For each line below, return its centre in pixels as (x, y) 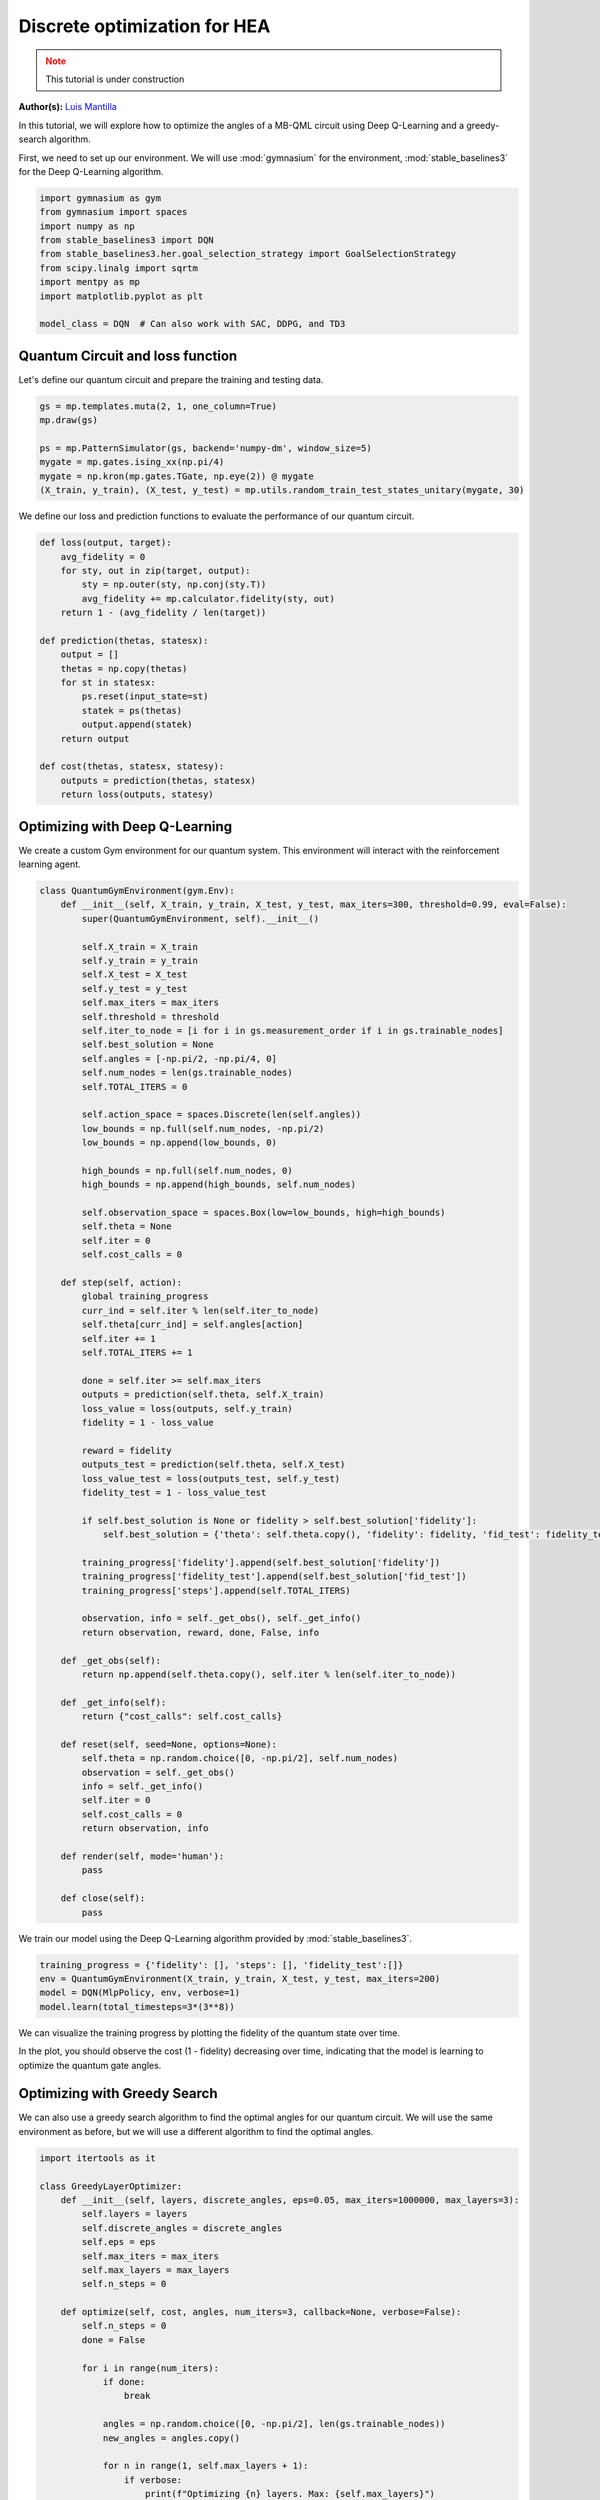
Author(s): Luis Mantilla (67, 107)
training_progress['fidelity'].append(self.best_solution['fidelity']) (261, 1562)
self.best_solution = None (147, 1044)
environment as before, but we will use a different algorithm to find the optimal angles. (196, 2131)
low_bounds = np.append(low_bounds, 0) (179, 1143)
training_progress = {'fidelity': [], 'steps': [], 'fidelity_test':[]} (221, 1964)
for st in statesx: (108, 683)
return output (95, 738)
